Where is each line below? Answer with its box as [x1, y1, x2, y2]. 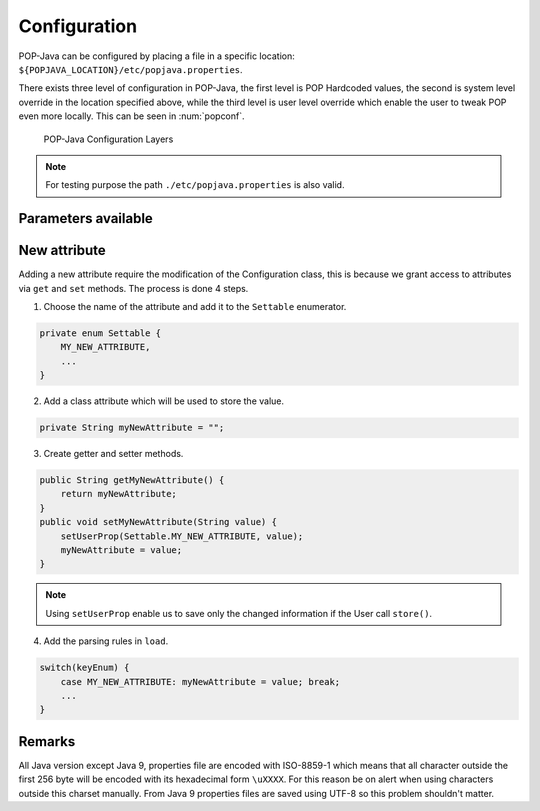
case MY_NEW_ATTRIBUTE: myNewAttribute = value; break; [60, 676, 341, 687]
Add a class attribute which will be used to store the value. [43, 395, 285, 407]
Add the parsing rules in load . [43, 635, 169, 647]
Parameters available [18, 210, 154, 227]
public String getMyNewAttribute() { [39, 475, 225, 486]
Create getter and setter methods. [43, 448, 184, 460]
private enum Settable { [39, 327, 162, 339]
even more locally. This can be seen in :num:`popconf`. [18, 110, 245, 122]
